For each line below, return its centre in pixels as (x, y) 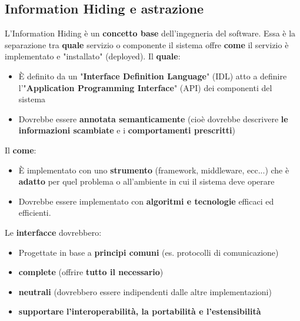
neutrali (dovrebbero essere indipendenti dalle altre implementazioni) (145, 291)
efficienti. (35, 213)
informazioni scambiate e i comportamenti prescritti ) (127, 130)
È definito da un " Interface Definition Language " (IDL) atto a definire (153, 76)
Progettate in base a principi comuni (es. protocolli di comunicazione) (149, 252)
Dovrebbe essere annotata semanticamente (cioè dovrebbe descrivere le (153, 118)
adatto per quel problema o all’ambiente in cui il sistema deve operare (146, 181)
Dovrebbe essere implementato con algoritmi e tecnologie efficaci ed (146, 201)
